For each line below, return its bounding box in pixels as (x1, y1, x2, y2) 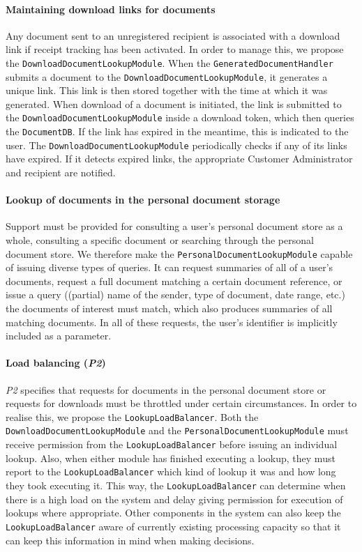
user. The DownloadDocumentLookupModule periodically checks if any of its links (6, 137, 347, 152)
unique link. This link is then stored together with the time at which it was (6, 83, 328, 98)
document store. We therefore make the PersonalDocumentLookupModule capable (6, 246, 353, 261)
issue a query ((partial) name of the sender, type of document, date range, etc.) (6, 287, 345, 302)
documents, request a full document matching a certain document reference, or (6, 273, 342, 288)
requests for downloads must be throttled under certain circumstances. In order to (6, 396, 357, 411)
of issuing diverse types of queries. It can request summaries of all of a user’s (6, 260, 333, 275)
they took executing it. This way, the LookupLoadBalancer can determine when (6, 478, 346, 493)
